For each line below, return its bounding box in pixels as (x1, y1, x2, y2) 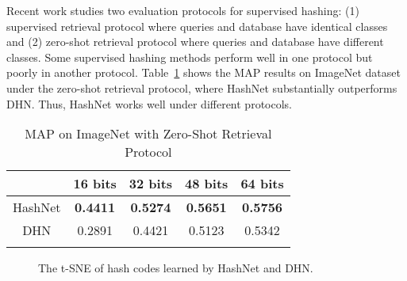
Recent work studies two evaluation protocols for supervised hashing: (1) (6, 2, 359, 18)
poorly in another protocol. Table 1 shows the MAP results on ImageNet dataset (6, 64, 401, 81)
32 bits (129, 174, 173, 193)
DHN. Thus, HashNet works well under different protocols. (6, 95, 292, 112)
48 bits (185, 174, 228, 193)
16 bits (73, 174, 117, 193)
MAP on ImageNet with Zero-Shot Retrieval (25, 124, 272, 143)
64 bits (240, 174, 284, 193)
